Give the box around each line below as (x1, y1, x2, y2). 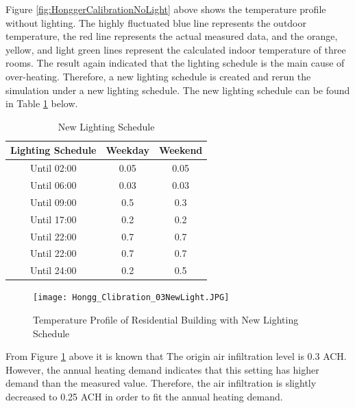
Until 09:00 (29, 194, 77, 209)
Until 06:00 (29, 178, 77, 192)
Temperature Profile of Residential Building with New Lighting (33, 313, 299, 326)
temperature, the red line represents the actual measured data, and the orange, (5, 29, 338, 43)
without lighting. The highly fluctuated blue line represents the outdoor (5, 15, 306, 30)
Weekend (158, 143, 203, 157)
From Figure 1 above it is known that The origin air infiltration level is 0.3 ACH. (5, 349, 347, 363)
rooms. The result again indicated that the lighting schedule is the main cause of (5, 56, 345, 70)
